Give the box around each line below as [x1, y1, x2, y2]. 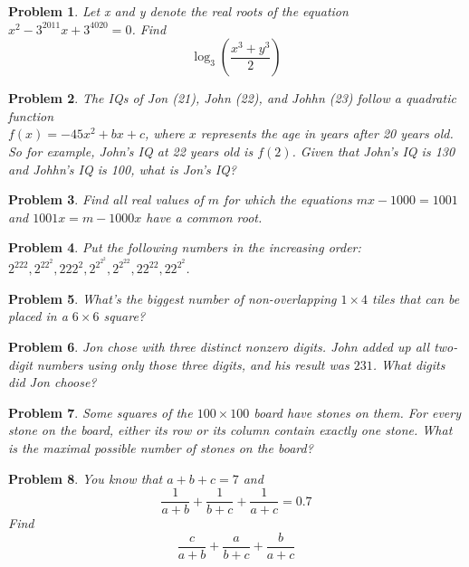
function [8, 106, 54, 125]
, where [144, 124, 185, 143]
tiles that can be [372, 288, 460, 307]
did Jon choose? [8, 373, 97, 392]
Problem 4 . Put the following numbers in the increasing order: [8, 238, 361, 257]
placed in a [8, 307, 68, 326]
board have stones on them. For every [254, 402, 461, 421]
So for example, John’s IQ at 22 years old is [8, 141, 254, 160]
